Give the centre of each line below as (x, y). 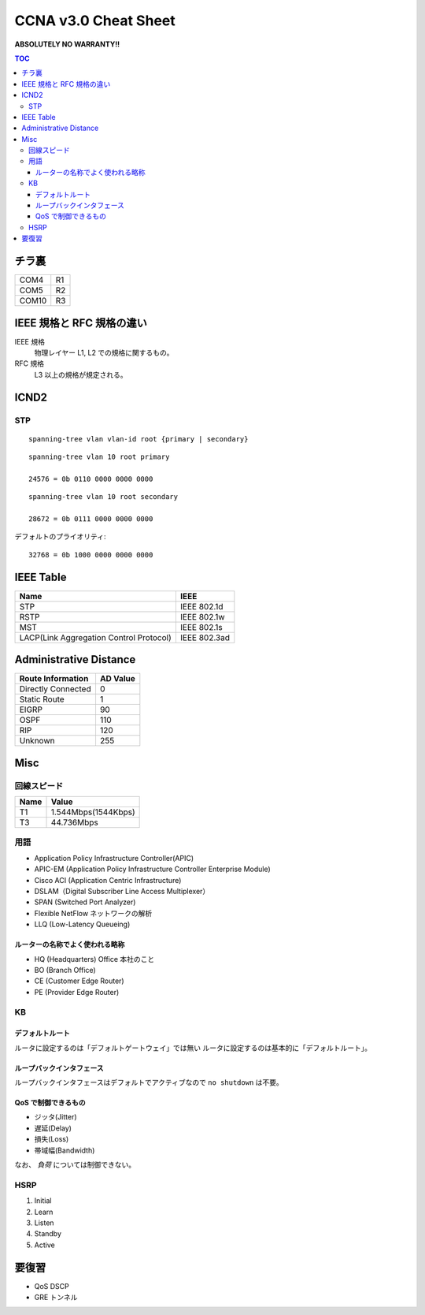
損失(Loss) (52, 1139)
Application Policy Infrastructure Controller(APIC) (114, 858)
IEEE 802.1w (202, 617)
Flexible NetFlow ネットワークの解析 (93, 913)
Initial (43, 1201)
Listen (44, 1223)
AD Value (117, 679)
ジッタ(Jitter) (56, 1117)
